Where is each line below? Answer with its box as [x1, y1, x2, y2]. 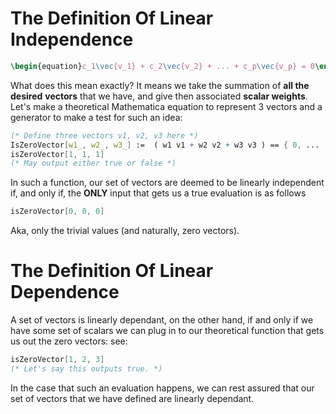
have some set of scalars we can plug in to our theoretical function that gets [10, 325, 325, 337]
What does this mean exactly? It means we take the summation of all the [10, 79, 310, 91]
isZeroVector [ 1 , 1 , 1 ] [10, 149, 105, 159]
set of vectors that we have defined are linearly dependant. [10, 392, 255, 404]
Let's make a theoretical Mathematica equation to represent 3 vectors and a [10, 100, 323, 112]
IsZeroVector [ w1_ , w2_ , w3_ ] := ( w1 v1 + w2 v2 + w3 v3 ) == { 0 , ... [10, 140, 320, 150]
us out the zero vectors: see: [10, 335, 128, 347]
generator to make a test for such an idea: [10, 111, 183, 123]
